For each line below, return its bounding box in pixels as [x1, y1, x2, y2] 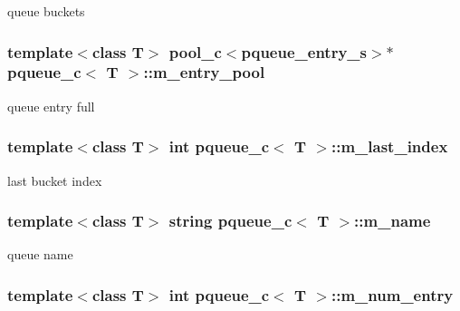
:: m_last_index [331, 135, 448, 158]
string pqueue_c [168, 209, 292, 232]
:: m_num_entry [331, 283, 454, 306]
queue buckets [7, 2, 85, 20]
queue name [7, 245, 73, 264]
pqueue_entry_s [241, 40, 367, 63]
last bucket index [7, 170, 102, 190]
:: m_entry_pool [143, 61, 265, 83]
